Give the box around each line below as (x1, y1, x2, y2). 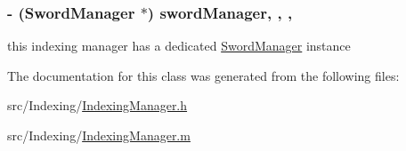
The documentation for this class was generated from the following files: (7, 66, 400, 84)
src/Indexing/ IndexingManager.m (7, 126, 191, 144)
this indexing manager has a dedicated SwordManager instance (7, 36, 351, 55)
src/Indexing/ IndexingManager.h (7, 96, 188, 115)
